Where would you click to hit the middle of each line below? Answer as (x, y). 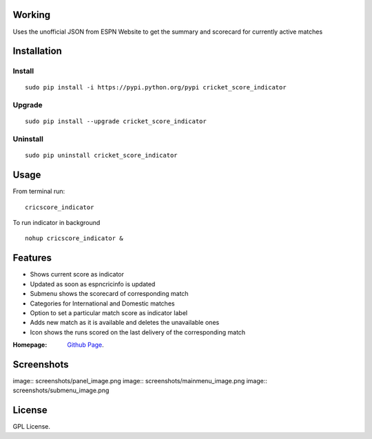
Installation (37, 51)
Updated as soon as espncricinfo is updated (93, 284)
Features (32, 258)
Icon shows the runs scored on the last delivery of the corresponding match (138, 332)
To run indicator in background (56, 223)
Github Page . (86, 345)
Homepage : (30, 345)
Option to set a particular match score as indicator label (109, 312)
